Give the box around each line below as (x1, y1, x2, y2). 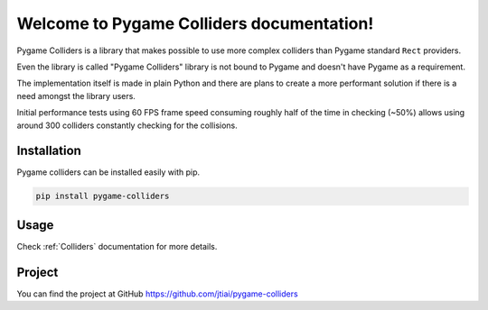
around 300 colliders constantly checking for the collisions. (16, 120, 239, 131)
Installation (16, 143, 81, 159)
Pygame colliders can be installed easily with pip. (16, 167, 201, 178)
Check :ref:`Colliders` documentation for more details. (16, 241, 218, 251)
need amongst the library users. (16, 90, 136, 101)
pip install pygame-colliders (35, 191, 170, 202)
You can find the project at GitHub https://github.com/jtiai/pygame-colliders (16, 288, 298, 299)
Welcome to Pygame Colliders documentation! (16, 14, 374, 33)
